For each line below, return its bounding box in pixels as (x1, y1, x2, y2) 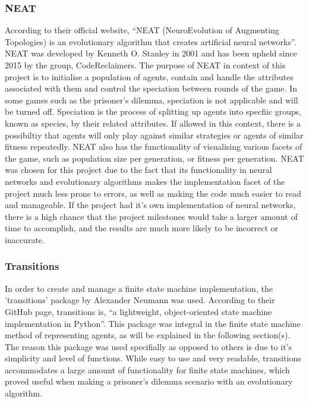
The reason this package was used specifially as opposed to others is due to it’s (5, 340, 292, 352)
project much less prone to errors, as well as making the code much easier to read (5, 187, 301, 199)
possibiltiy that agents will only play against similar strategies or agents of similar (5, 128, 304, 141)
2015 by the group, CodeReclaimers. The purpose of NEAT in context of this (5, 59, 286, 71)
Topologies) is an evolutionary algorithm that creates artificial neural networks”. (5, 35, 297, 48)
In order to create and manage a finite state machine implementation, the (5, 282, 273, 294)
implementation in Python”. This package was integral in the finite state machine (5, 317, 301, 329)
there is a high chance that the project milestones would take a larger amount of (5, 210, 298, 222)
